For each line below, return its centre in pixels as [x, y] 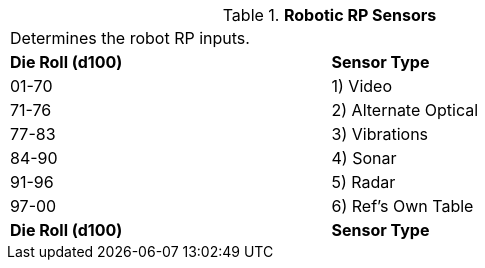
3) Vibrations [380, 134]
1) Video [361, 86]
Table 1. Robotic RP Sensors [329, 15]
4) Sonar [364, 158]
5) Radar [363, 182]
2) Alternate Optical [405, 110]
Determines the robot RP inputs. [130, 38]
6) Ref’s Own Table [402, 206]
